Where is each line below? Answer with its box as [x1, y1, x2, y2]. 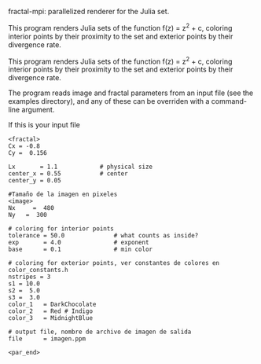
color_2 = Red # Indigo [8, 307, 93, 315]
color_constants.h [8, 267, 68, 274]
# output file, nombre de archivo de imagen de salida [8, 328, 192, 336]
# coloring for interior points [8, 225, 114, 233]
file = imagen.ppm [8, 335, 86, 343]
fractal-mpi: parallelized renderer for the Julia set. [8, 7, 170, 16]
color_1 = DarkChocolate [8, 300, 97, 309]
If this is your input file [8, 120, 80, 130]
